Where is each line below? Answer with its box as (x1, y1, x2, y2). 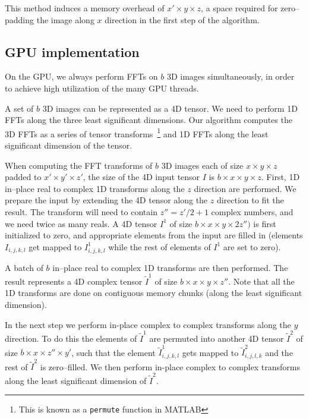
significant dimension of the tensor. (5, 139, 133, 152)
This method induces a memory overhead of (5, 2, 165, 14)
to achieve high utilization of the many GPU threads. (5, 81, 199, 94)
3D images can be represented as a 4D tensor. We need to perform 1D (42, 102, 298, 114)
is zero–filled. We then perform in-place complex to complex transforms (40, 360, 300, 373)
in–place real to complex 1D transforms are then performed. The (52, 261, 288, 273)
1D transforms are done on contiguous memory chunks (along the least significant (5, 286, 302, 299)
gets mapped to (182, 346, 239, 358)
